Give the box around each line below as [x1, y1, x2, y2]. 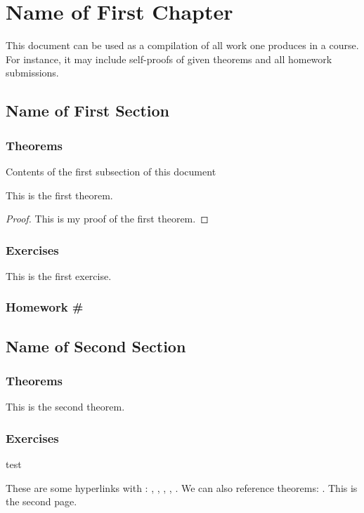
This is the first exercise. [6, 268, 112, 283]
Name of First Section [6, 100, 169, 121]
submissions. [6, 65, 59, 80]
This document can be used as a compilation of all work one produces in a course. [6, 38, 359, 53]
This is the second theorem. [6, 399, 125, 414]
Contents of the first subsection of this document [6, 164, 216, 178]
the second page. [6, 494, 77, 509]
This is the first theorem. [6, 187, 113, 202]
